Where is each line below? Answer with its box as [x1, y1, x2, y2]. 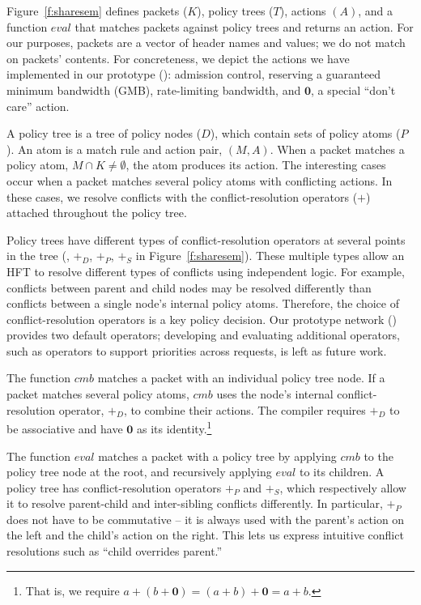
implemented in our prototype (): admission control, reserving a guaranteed [6, 66, 381, 83]
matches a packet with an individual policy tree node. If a [97, 369, 385, 386]
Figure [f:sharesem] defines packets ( [6, 2, 188, 19]
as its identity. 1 [137, 418, 212, 437]
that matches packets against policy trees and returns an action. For [74, 18, 414, 35]
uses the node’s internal [216, 386, 334, 403]
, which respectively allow [279, 479, 406, 496]
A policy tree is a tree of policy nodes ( [6, 125, 202, 142]
